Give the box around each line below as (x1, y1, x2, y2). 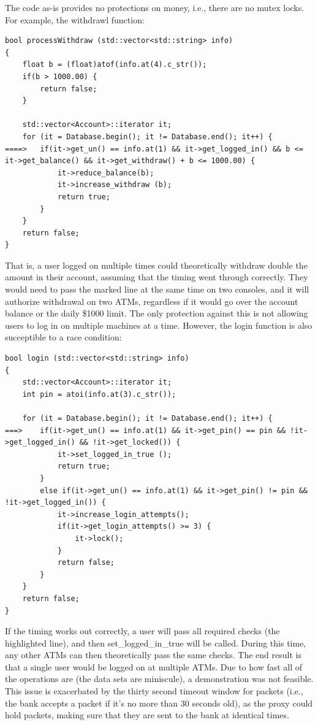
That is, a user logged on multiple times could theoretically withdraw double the (5, 258, 308, 271)
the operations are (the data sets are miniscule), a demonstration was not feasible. (5, 672, 314, 685)
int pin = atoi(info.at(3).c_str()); (22, 389, 176, 399)
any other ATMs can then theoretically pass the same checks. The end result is (5, 648, 301, 661)
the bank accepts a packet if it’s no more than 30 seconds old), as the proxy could (5, 696, 313, 709)
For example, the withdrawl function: (5, 13, 145, 26)
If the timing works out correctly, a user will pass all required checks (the (5, 624, 280, 637)
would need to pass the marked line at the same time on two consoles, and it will (5, 283, 309, 296)
